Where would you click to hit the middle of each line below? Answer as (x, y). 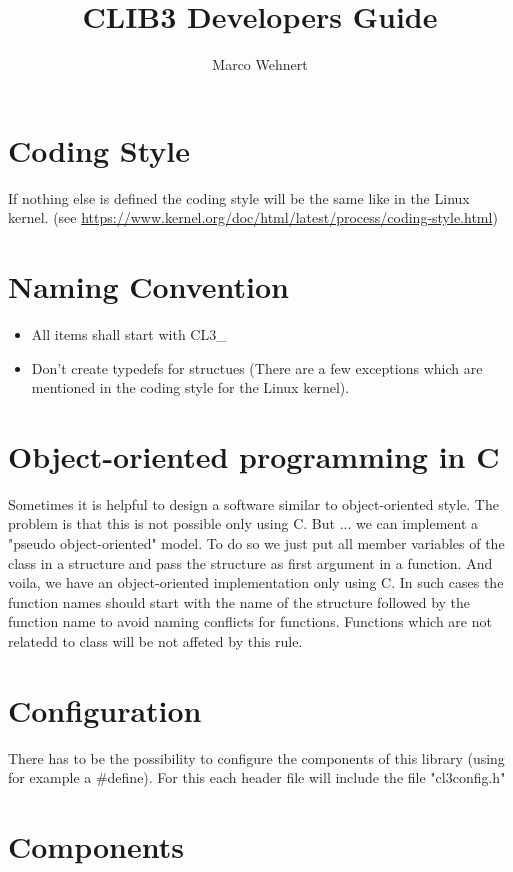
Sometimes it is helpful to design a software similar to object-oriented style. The (253, 503)
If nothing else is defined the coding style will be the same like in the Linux (239, 197)
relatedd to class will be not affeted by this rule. (155, 641)
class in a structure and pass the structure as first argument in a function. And (250, 562)
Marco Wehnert (260, 64)
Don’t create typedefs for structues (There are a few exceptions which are (257, 367)
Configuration (105, 709)
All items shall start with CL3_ (129, 333)
